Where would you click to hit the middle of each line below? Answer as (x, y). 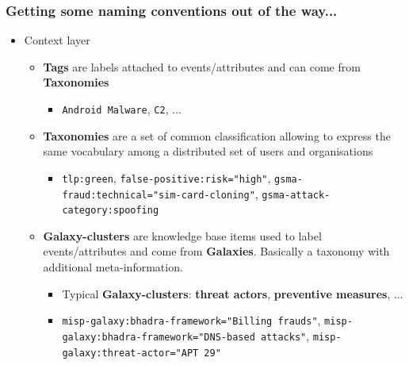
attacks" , (285, 335)
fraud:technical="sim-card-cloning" (159, 195)
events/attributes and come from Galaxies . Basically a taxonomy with (216, 251)
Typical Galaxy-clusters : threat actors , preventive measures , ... (233, 293)
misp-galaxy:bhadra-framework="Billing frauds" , (191, 320)
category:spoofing (111, 211)
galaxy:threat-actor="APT (130, 353)
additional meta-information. (113, 267)
